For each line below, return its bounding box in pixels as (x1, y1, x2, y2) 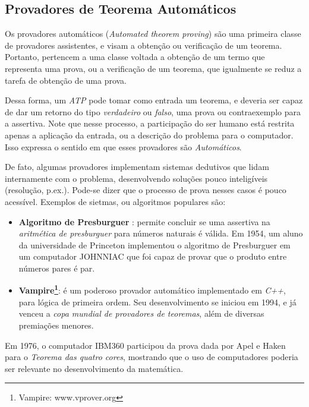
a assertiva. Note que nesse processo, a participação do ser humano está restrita (5, 117, 295, 130)
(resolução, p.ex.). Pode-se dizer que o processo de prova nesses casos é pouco (5, 184, 286, 196)
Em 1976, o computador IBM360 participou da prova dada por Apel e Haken (5, 339, 286, 351)
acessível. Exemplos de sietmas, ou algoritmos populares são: (5, 195, 226, 207)
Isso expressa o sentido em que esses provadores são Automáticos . (5, 140, 242, 153)
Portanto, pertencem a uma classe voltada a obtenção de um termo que (5, 51, 265, 63)
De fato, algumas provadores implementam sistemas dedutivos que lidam (5, 160, 269, 173)
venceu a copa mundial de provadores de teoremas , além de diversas (18, 307, 264, 320)
